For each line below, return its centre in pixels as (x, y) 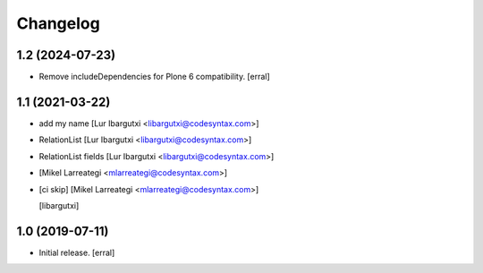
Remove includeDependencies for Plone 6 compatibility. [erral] (154, 77)
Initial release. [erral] (77, 252)
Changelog (58, 23)
